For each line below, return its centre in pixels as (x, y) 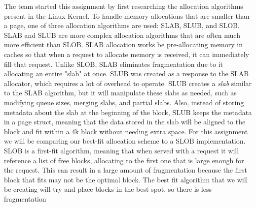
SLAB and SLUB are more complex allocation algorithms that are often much (122, 35)
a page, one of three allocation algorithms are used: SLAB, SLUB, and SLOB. (122, 25)
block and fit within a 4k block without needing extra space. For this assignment (126, 131)
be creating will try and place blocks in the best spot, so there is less (108, 189)
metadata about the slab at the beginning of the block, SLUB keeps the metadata (128, 112)
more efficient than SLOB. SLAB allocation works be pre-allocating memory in (123, 44)
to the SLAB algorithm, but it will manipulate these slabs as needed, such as (120, 93)
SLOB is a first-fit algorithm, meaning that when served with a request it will (122, 150)
